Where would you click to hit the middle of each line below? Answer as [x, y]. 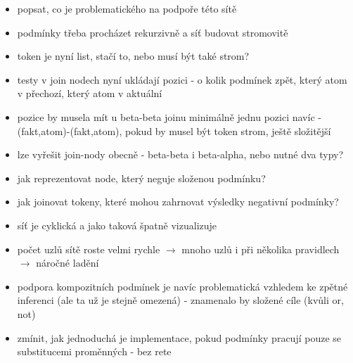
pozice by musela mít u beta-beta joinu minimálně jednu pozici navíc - [169, 116]
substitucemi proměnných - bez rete [94, 351]
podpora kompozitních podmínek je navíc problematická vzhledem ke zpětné [182, 286]
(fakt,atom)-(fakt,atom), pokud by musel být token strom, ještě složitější [174, 130]
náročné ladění [68, 263]
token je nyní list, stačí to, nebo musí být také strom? [133, 56]
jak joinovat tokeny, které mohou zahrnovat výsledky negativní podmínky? [178, 202]
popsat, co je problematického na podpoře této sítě [127, 8]
